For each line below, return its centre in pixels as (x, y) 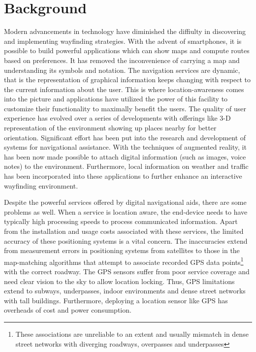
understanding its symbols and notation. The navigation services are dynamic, (122, 70)
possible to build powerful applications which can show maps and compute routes (127, 50)
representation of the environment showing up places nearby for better (110, 128)
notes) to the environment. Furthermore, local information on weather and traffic (126, 166)
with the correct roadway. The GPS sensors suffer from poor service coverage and (127, 272)
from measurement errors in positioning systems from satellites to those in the (122, 250)
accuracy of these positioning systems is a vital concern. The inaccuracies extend (126, 240)
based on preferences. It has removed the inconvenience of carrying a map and (122, 60)
